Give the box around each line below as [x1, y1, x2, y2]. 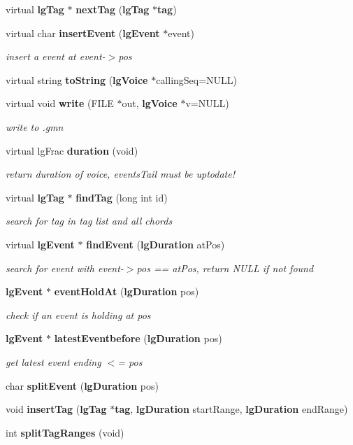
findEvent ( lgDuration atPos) [86, 236, 225, 251]
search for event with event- [6, 260, 124, 275]
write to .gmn [6, 119, 64, 134]
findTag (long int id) [75, 190, 168, 204]
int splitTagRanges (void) [6, 425, 124, 439]
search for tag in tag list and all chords [6, 213, 173, 228]
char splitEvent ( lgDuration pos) [6, 378, 159, 393]
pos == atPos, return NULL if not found [136, 260, 314, 275]
